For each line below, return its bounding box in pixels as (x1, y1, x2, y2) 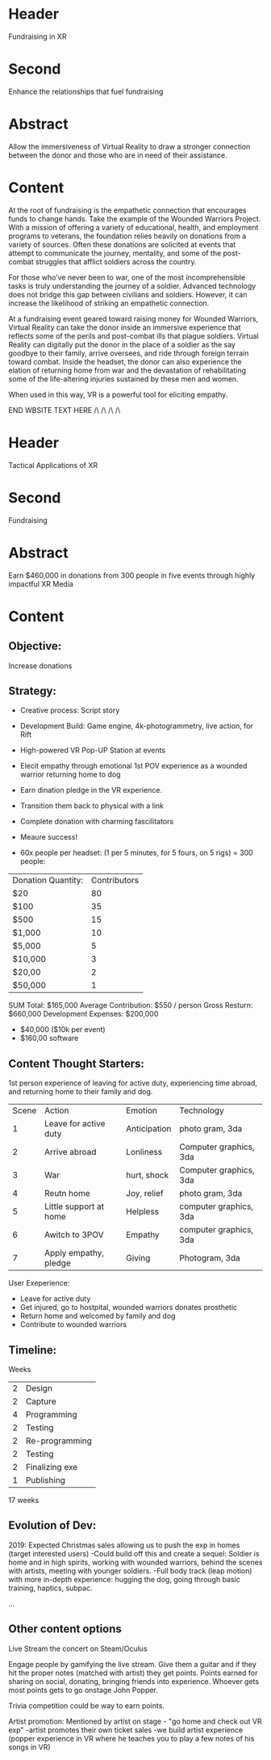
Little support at (44, 1201, 105, 1212)
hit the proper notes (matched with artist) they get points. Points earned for (8, 1668, 258, 1678)
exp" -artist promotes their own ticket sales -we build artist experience (8, 1724, 244, 1734)
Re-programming (25, 1435, 93, 1446)
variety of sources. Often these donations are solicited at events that (8, 239, 236, 249)
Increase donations (8, 660, 73, 671)
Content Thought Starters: (8, 1056, 145, 1071)
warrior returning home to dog (19, 769, 121, 780)
